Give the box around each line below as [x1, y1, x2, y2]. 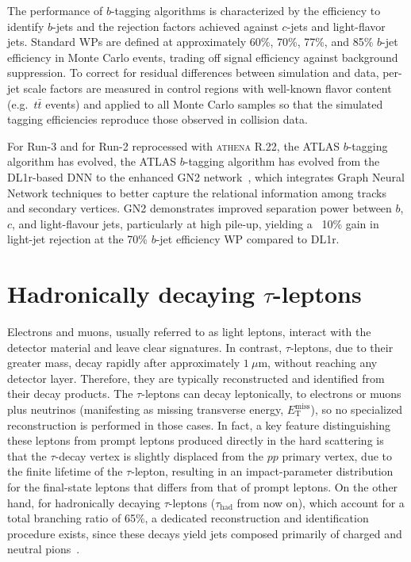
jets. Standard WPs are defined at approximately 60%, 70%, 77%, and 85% [7, 33, 374, 50]
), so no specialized [310, 401, 403, 417]
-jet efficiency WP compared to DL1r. [156, 231, 340, 247]
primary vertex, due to [282, 447, 392, 464]
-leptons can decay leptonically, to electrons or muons [141, 385, 401, 402]
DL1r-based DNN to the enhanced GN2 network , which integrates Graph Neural [7, 168, 405, 185]
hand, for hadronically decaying [7, 494, 161, 510]
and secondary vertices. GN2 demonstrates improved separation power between [7, 200, 392, 216]
